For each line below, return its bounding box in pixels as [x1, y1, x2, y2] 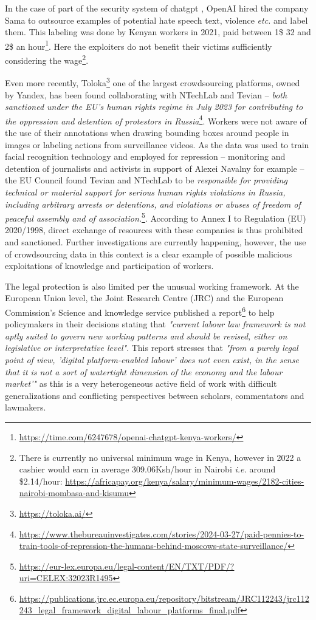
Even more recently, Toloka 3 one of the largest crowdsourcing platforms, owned [5, 75, 300, 89]
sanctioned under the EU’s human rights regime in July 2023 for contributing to [5, 100, 303, 113]
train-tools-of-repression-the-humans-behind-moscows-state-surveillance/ [19, 539, 288, 552]
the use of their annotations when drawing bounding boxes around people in [5, 126, 289, 138]
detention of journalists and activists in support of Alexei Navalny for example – [5, 162, 304, 174]
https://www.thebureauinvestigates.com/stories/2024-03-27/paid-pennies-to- [19, 527, 304, 540]
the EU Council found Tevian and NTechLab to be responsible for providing [5, 174, 287, 186]
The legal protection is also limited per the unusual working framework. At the [5, 279, 299, 292]
